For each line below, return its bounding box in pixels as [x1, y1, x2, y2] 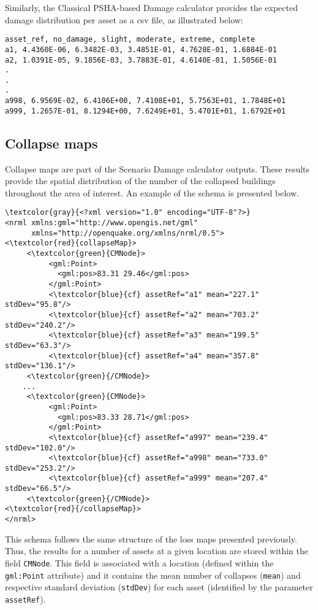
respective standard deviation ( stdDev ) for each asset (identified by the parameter [5, 581, 313, 593]
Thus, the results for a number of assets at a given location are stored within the [5, 544, 308, 557]
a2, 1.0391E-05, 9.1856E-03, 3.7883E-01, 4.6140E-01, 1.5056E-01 [5, 55, 277, 64]
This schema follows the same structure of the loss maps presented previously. [5, 532, 297, 545]
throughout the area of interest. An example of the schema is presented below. [5, 186, 299, 199]
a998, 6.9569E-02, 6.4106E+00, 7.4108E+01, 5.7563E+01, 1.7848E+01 [5, 96, 286, 106]
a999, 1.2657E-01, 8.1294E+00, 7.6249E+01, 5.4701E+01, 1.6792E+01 [5, 106, 286, 115]
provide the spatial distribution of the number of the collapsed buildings [5, 174, 276, 187]
